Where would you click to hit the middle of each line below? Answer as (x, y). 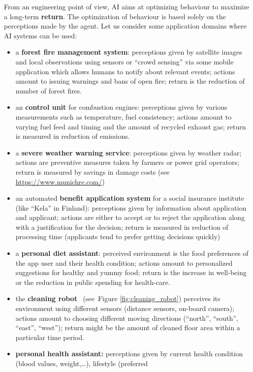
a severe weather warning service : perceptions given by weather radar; (128, 152)
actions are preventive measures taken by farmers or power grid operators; (127, 162)
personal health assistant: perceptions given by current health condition (129, 354)
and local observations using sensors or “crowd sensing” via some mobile (125, 61)
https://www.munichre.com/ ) (60, 181)
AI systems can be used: (41, 35)
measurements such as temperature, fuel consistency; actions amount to (124, 116)
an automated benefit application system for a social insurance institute (130, 198)
